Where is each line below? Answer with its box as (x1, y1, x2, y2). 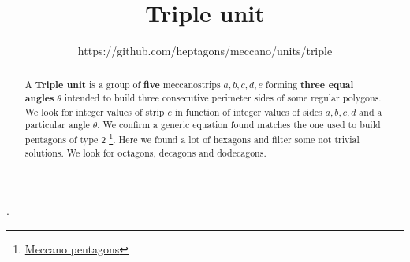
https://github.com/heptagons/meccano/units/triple (77, 42, 333, 59)
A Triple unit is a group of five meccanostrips (24, 77, 221, 91)
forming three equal (266, 77, 354, 91)
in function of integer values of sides (174, 105, 322, 118)
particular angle (24, 118, 90, 131)
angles (24, 91, 54, 105)
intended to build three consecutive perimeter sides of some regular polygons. (64, 91, 382, 105)
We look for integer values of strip (24, 105, 165, 118)
